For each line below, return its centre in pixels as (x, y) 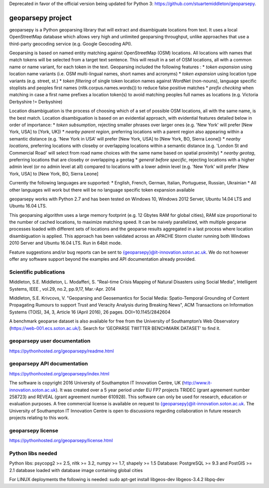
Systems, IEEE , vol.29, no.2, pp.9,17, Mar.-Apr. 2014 (62, 289)
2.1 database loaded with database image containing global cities (76, 470)
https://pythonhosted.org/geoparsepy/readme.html (62, 351)
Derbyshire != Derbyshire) (36, 102)
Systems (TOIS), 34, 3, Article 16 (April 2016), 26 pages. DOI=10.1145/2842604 (90, 312)
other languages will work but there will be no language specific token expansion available (102, 190)
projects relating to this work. (39, 418)
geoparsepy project (40, 18)
